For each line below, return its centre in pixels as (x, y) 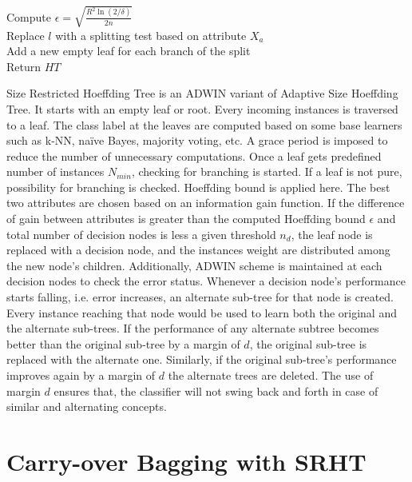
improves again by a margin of (81, 375)
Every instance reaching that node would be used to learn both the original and (202, 312)
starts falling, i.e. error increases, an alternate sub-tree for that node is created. (200, 297)
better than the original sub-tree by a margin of (123, 343)
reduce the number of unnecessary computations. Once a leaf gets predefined (194, 155)
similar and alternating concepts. (87, 406)
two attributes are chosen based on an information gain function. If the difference (206, 203)
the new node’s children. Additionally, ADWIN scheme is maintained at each (194, 265)
